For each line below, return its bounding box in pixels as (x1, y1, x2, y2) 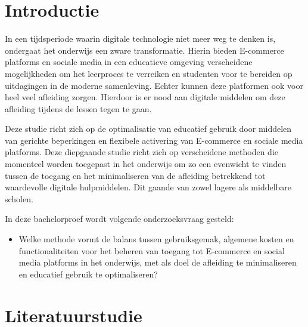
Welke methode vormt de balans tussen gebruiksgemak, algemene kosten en (18, 233, 294, 245)
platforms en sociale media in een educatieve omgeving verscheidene (5, 55, 253, 68)
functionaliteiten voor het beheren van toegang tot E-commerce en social (18, 244, 285, 257)
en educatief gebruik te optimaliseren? (18, 267, 158, 280)
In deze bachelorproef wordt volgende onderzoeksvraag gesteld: (5, 212, 234, 225)
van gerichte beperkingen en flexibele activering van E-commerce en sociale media (5, 134, 303, 146)
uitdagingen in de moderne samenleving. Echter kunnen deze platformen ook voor (5, 79, 303, 91)
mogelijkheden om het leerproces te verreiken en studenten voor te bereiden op (5, 67, 293, 79)
